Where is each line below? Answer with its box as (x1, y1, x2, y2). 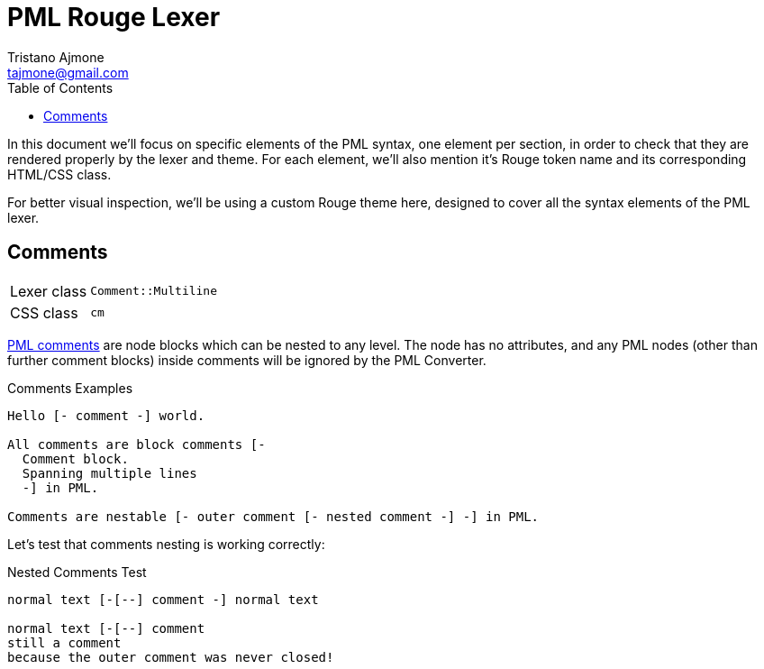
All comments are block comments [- (7, 436, 266, 452)
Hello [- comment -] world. (7, 408, 205, 423)
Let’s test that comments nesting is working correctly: (7, 536, 325, 552)
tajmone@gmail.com (7, 64, 129, 80)
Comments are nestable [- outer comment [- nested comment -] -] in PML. (7, 509, 540, 524)
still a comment (7, 635, 122, 650)
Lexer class (10, 281, 87, 300)
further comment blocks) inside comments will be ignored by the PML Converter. (7, 352, 487, 368)
